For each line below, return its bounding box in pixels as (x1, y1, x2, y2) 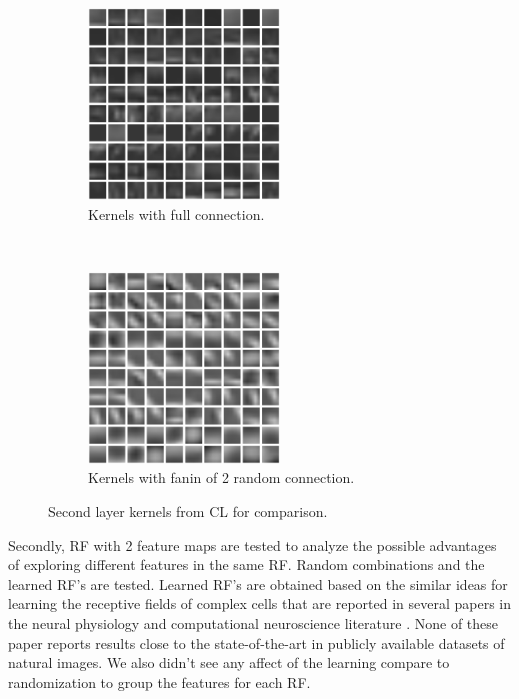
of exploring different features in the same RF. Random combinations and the (8, 554, 485, 575)
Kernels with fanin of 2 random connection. (88, 467, 355, 488)
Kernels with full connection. (88, 203, 265, 224)
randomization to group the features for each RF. (8, 671, 311, 692)
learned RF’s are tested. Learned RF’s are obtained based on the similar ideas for (8, 573, 508, 594)
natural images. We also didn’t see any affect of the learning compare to (8, 652, 450, 673)
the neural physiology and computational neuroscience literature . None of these (8, 612, 499, 633)
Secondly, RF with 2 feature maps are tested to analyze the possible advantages (8, 534, 497, 555)
